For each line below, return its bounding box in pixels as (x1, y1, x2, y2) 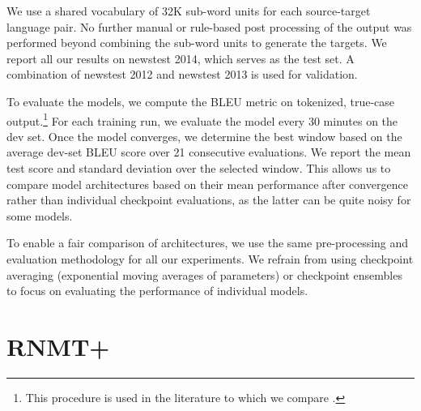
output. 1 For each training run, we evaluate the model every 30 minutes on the (6, 109, 398, 129)
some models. (6, 207, 73, 224)
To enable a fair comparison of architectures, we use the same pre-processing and (6, 234, 409, 251)
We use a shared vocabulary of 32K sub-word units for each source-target (6, 2, 371, 19)
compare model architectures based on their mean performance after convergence (6, 175, 408, 192)
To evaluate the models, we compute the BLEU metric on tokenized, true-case (6, 92, 395, 109)
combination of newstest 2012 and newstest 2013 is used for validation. (6, 66, 358, 83)
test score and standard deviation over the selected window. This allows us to (6, 160, 391, 176)
